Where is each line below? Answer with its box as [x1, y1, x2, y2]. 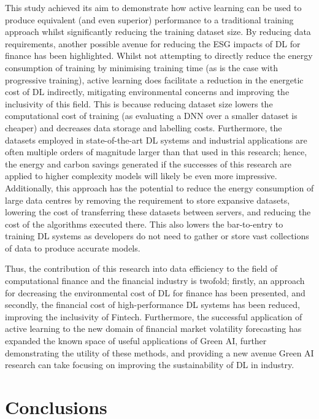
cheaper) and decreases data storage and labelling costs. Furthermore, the [5, 121, 282, 134]
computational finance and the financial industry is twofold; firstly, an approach [5, 274, 305, 287]
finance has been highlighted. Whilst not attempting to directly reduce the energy [5, 49, 313, 62]
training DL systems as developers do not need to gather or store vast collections [5, 229, 309, 242]
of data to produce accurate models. [5, 241, 140, 254]
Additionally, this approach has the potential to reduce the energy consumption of [5, 181, 314, 194]
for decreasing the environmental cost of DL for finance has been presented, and [5, 286, 306, 299]
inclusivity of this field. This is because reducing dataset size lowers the [5, 97, 273, 110]
